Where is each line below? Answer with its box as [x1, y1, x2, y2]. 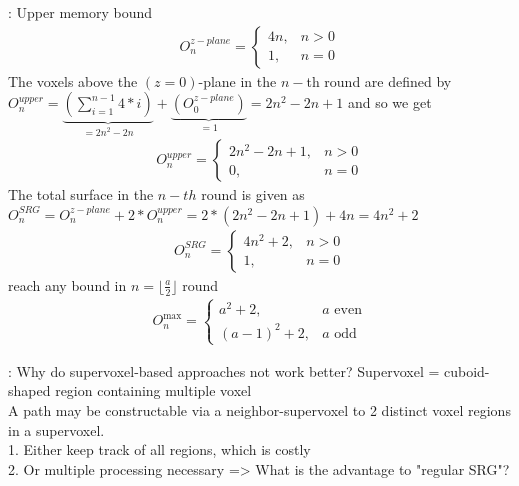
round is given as [201, 184, 305, 205]
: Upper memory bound [8, 2, 152, 22]
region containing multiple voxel [55, 380, 252, 401]
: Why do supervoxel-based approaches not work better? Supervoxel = [8, 360, 440, 381]
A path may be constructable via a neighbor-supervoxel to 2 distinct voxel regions [8, 400, 511, 421]
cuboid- [443, 360, 490, 381]
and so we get [347, 92, 432, 113]
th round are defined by [306, 70, 452, 91]
